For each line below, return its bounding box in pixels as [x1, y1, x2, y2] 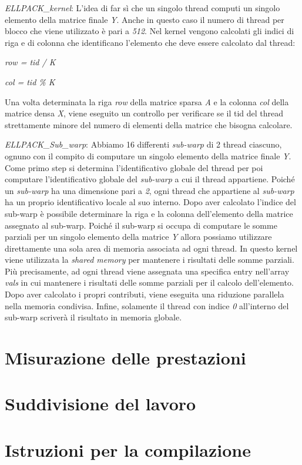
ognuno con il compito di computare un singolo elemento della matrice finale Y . [5, 149, 291, 162]
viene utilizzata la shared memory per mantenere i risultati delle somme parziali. [5, 253, 294, 266]
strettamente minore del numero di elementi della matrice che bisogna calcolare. [5, 118, 293, 131]
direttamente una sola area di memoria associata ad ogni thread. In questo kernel [5, 242, 298, 254]
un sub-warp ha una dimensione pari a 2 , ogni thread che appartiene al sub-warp [5, 184, 294, 196]
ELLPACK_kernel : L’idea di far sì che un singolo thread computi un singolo [5, 2, 280, 14]
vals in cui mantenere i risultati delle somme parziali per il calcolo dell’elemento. [5, 276, 294, 289]
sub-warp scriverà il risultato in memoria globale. [5, 311, 182, 323]
